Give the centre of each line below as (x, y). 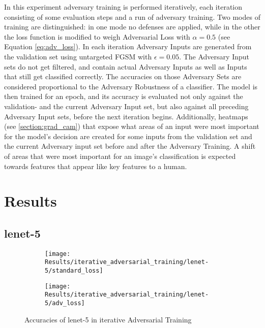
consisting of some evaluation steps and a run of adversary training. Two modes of (132, 17)
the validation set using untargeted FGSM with (78, 56)
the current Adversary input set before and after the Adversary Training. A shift (130, 146)
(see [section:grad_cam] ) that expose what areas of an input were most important (132, 126)
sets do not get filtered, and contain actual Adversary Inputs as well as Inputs (126, 66)
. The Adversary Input (214, 56)
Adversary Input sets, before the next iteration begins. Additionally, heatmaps (126, 116)
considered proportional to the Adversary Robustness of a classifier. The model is (131, 86)
